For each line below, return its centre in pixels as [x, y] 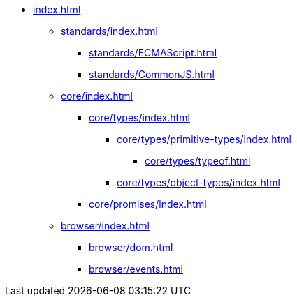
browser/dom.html [131, 247]
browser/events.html [136, 269]
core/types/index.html [139, 118]
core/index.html [97, 96]
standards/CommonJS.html [152, 74]
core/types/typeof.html [198, 161]
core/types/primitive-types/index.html [204, 139]
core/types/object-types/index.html [198, 182]
